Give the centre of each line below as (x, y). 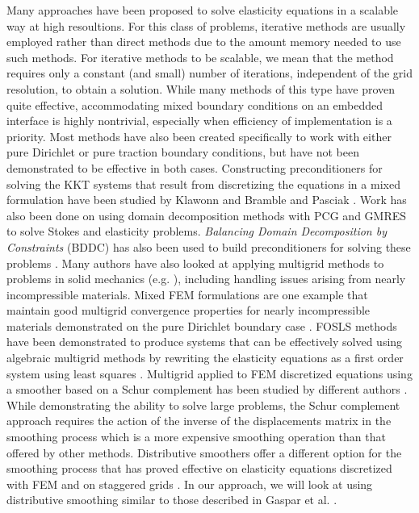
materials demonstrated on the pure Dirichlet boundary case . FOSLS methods (202, 325)
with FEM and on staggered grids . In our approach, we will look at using (190, 484)
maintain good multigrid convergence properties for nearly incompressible (189, 310)
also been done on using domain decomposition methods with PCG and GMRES (207, 215)
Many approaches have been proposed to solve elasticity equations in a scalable (203, 10)
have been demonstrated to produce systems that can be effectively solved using (205, 342)
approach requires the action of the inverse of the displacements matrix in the (199, 421)
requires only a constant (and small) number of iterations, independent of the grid (209, 73)
